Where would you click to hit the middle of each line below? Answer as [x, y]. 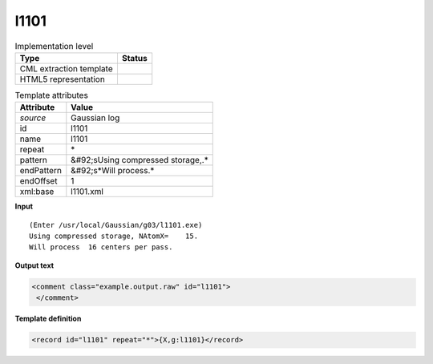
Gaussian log [95, 118]
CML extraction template [66, 68]
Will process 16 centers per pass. [101, 247]
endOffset [38, 181]
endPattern [40, 171]
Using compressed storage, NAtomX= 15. [114, 236]
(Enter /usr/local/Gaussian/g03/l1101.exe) [116, 225]
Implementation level [54, 46]
